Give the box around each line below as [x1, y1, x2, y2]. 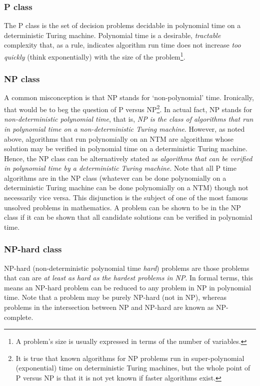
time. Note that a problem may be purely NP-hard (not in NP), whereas [4, 292, 227, 302]
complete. [4, 311, 33, 322]
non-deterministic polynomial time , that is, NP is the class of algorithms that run [4, 114, 253, 124]
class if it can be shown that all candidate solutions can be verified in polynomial [4, 212, 252, 222]
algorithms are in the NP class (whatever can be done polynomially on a [4, 172, 226, 183]
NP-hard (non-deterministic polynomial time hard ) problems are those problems [4, 262, 249, 273]
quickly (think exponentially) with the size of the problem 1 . [4, 50, 185, 62]
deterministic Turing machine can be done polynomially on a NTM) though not [4, 182, 248, 193]
